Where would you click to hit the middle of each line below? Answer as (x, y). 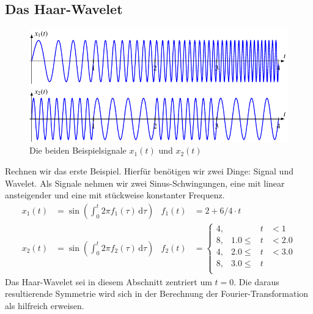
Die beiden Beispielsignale (78, 150)
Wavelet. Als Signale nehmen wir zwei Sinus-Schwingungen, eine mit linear (145, 183)
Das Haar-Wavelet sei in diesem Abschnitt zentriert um (109, 281)
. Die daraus (256, 281)
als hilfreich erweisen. (45, 305)
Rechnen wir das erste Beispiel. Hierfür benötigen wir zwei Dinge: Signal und (149, 171)
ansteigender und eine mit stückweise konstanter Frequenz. (115, 195)
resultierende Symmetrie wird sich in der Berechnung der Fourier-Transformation (157, 293)
